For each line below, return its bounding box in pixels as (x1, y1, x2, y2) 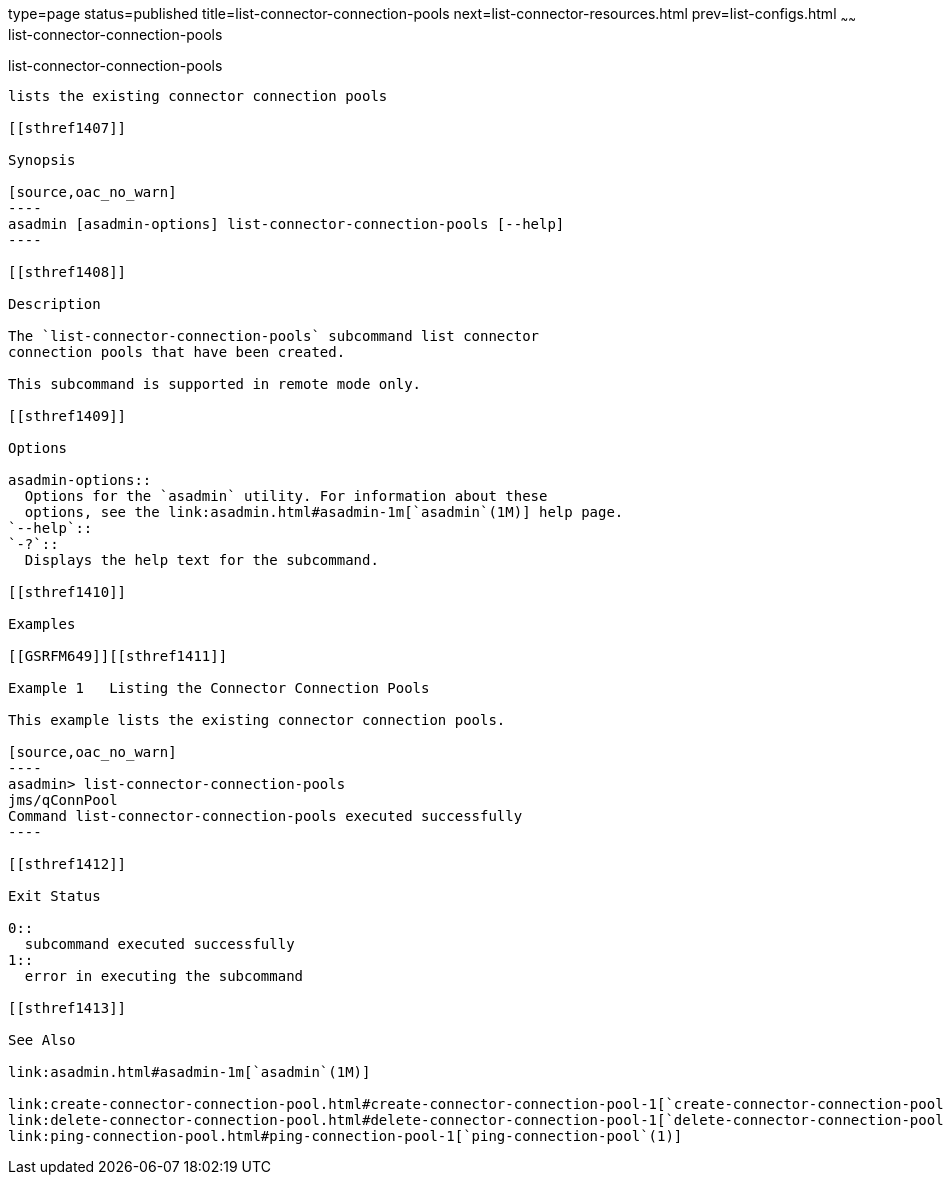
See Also (8, 1031, 76, 1048)
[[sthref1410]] (8, 583, 127, 600)
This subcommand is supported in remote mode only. (8, 375, 422, 392)
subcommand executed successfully (24, 935, 295, 952)
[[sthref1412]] (8, 855, 127, 872)
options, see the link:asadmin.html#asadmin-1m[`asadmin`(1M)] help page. (24, 503, 624, 520)
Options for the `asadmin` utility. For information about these (24, 487, 548, 504)
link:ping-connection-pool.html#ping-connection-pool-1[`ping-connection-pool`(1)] (8, 1127, 683, 1144)
